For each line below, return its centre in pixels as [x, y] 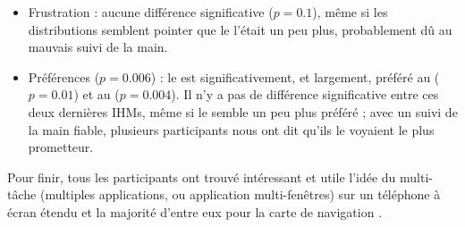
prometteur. [61, 147]
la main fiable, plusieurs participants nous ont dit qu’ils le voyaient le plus [231, 129]
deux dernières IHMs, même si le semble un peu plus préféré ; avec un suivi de [243, 111]
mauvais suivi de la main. [98, 47]
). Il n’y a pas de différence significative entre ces [305, 94]
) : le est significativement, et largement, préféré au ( [295, 76]
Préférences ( [64, 76]
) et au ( [97, 94]
